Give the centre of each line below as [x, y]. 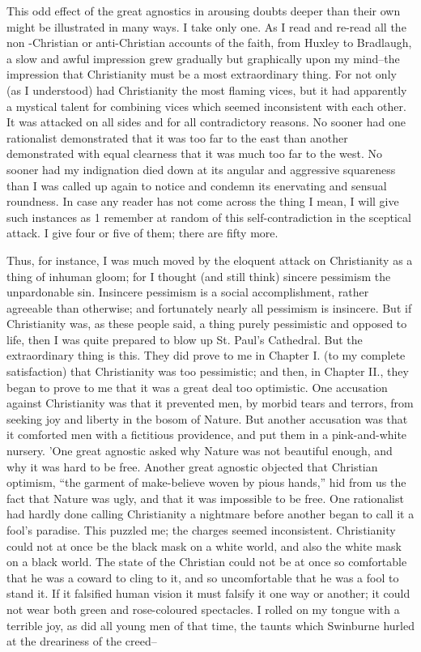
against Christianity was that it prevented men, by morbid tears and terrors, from [210, 403]
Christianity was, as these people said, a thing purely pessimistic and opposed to [207, 324]
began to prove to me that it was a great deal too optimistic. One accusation [197, 387]
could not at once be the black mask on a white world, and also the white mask [204, 545]
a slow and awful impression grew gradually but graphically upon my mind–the [203, 58]
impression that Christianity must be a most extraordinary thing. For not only [202, 74]
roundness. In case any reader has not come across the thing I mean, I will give [203, 201]
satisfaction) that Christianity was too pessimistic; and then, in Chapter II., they [208, 371]
